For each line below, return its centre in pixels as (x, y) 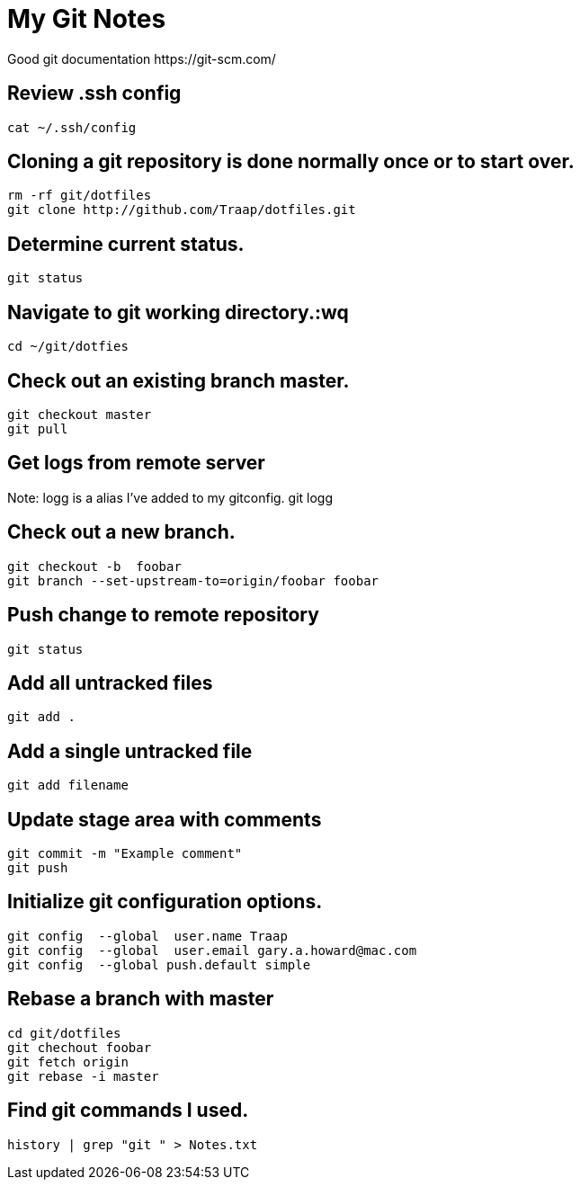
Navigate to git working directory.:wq (178, 312)
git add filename (68, 785)
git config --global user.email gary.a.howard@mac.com (212, 950)
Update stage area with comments (165, 819)
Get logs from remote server (136, 463)
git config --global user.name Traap (147, 936)
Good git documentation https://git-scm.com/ (142, 58)
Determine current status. (126, 244)
